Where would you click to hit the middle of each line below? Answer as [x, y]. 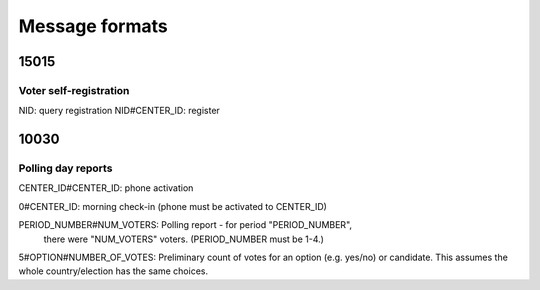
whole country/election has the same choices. [113, 271]
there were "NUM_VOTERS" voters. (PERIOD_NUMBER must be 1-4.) [184, 239]
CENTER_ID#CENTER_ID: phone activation [106, 188]
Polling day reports [65, 168]
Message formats [93, 26]
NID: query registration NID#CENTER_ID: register [119, 111]
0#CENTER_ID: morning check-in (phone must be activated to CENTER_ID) [172, 206]
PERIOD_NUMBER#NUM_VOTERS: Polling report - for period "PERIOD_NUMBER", [185, 225]
